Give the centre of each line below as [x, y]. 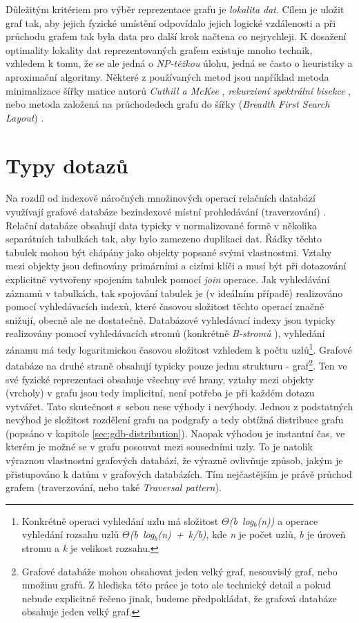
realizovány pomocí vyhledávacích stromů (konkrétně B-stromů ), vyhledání [165, 333]
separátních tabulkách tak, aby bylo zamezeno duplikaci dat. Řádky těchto [164, 239]
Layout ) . [25, 117]
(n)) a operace [288, 520]
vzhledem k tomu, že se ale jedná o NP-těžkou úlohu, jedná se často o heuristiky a [179, 63]
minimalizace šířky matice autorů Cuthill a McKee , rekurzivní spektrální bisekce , [178, 90]
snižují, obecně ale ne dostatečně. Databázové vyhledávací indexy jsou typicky [171, 319]
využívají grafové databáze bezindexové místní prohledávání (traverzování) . [166, 212]
